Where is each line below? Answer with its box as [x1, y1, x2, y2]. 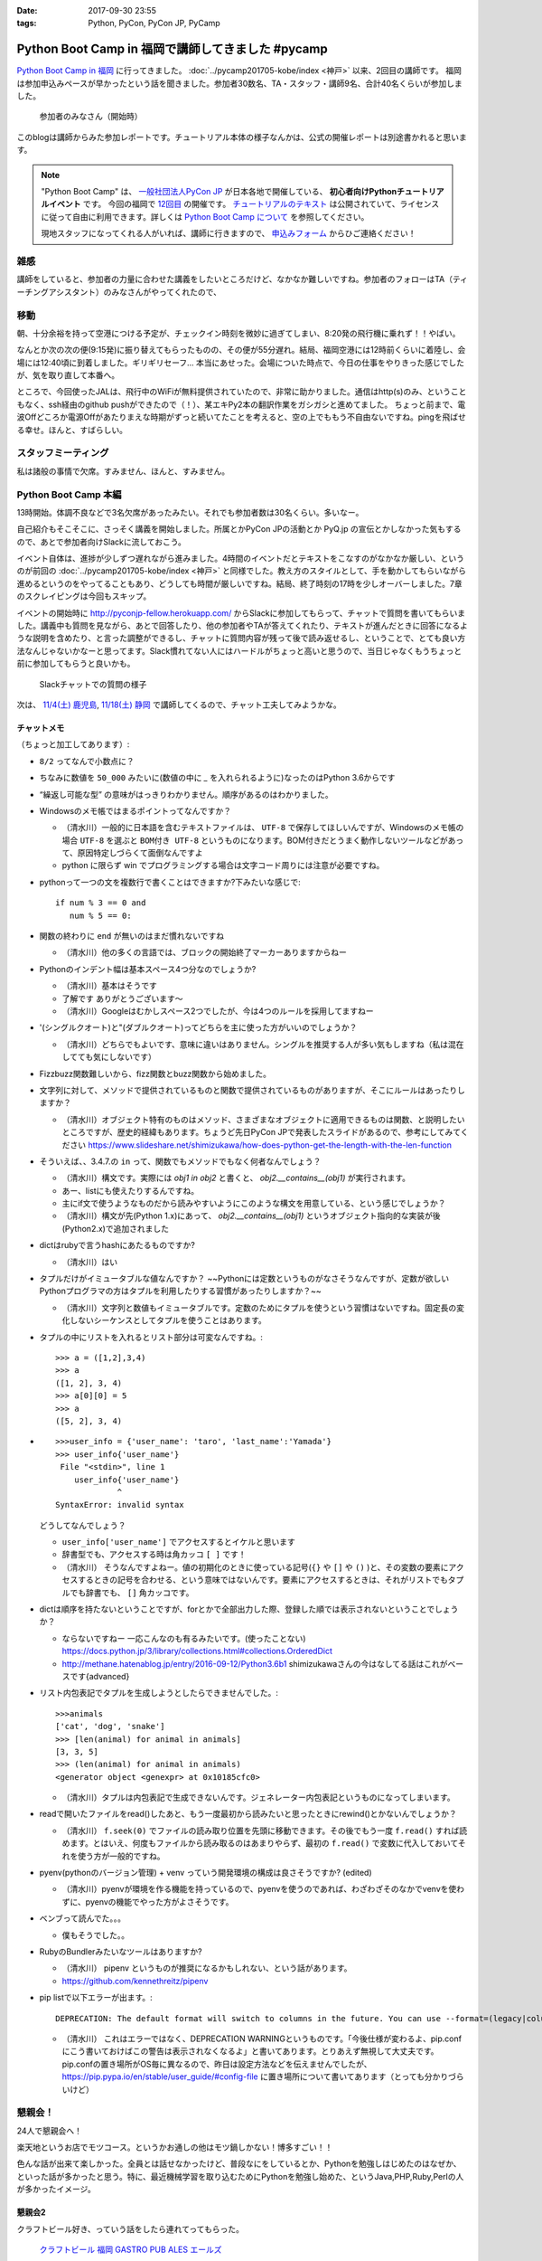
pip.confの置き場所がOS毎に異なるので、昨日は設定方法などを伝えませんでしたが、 [61, 2058, 372, 2069]
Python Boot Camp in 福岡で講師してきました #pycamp [16, 42, 329, 57]
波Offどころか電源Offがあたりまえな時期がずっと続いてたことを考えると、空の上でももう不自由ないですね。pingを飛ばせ [16, 412, 467, 422]
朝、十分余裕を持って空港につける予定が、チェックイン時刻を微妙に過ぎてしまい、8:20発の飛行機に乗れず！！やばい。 [16, 327, 461, 338]
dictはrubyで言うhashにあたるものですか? [39, 1240, 196, 1251]
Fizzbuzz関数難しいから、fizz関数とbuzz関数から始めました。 [39, 1068, 271, 1079]
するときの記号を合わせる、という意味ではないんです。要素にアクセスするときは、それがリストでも [77, 1575, 449, 1585]
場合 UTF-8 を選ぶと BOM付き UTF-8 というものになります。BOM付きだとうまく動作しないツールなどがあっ [61, 835, 464, 846]
